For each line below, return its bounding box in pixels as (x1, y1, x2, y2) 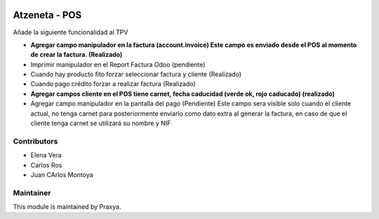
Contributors (13, 136, 58, 146)
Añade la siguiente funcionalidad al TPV (13, 28, 128, 36)
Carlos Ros (30, 161, 62, 169)
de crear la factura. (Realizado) (30, 50, 123, 59)
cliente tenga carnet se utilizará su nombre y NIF (30, 119, 171, 127)
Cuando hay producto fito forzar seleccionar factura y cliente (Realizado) (30, 70, 242, 78)
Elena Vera (30, 151, 62, 160)
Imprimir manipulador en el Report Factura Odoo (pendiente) (30, 60, 206, 69)
